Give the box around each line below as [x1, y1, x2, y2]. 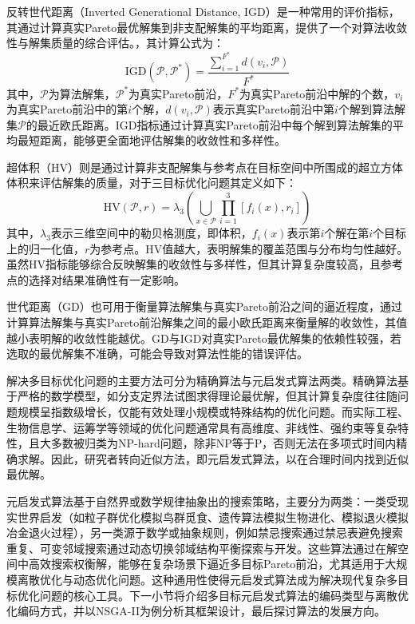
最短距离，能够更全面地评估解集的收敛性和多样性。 [17, 132, 286, 149]
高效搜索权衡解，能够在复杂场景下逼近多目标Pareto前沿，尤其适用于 [28, 555, 385, 572]
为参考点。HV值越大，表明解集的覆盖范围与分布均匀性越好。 [89, 240, 409, 256]
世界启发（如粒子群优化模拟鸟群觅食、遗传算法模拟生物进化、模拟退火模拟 [17, 508, 409, 525]
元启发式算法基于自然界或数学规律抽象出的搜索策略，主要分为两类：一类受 [6, 492, 397, 509]
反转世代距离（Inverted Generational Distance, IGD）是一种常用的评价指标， [6, 3, 400, 19]
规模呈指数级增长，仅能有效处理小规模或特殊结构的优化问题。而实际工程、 [17, 403, 409, 420]
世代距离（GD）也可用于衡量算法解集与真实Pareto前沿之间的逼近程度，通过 [6, 298, 402, 315]
